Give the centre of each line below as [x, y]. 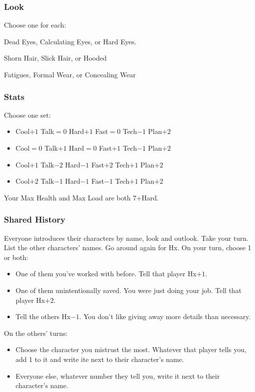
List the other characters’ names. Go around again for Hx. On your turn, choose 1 [128, 247]
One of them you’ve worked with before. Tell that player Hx [106, 274]
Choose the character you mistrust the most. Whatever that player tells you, [131, 349]
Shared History [35, 219]
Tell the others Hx [43, 316]
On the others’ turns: [36, 333]
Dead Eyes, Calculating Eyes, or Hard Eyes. [70, 41]
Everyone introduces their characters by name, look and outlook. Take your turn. [126, 238]
